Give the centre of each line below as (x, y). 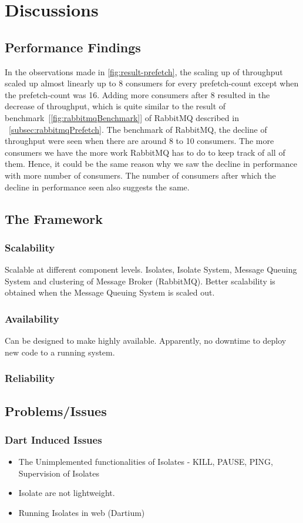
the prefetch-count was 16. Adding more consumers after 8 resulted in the (137, 94)
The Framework (54, 218)
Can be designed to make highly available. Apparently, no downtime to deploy (146, 341)
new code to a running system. (60, 352)
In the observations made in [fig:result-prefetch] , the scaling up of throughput (144, 71)
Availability (32, 318)
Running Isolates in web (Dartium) (82, 512)
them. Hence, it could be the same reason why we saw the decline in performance (151, 164)
